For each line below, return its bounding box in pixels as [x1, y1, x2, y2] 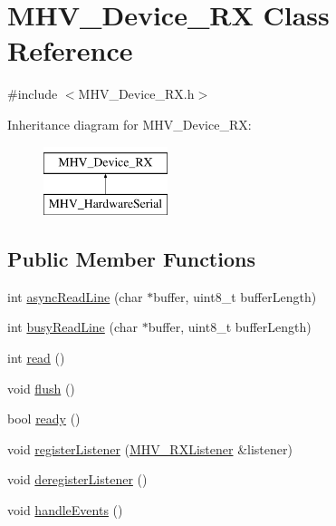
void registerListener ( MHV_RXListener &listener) [7, 439, 293, 458]
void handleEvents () [7, 501, 123, 520]
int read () [7, 348, 65, 367]
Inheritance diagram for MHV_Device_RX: [7, 114, 252, 133]
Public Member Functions [7, 245, 255, 273]
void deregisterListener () [7, 470, 148, 489]
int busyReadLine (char [7, 317, 139, 336]
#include [7, 84, 58, 103]
